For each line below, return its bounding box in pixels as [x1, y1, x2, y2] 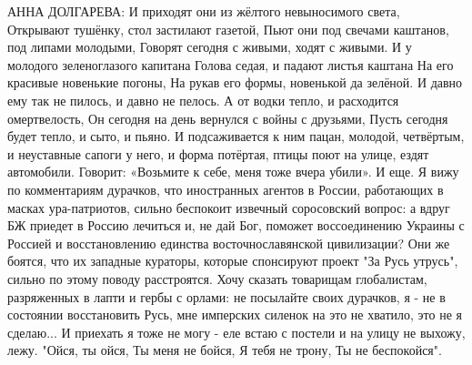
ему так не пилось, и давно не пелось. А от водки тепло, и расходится [7, 90, 399, 109]
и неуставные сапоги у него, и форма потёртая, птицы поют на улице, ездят [7, 144, 429, 163]
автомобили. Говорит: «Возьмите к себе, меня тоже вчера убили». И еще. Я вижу [7, 162, 459, 181]
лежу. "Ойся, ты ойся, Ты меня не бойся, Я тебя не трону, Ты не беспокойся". [7, 340, 442, 360]
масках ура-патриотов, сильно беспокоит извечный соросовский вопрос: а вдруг [7, 198, 450, 217]
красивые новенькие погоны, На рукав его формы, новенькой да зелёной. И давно [7, 73, 463, 92]
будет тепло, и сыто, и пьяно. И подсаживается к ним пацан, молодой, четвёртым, [7, 127, 465, 146]
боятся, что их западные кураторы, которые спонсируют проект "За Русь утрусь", [7, 251, 458, 270]
